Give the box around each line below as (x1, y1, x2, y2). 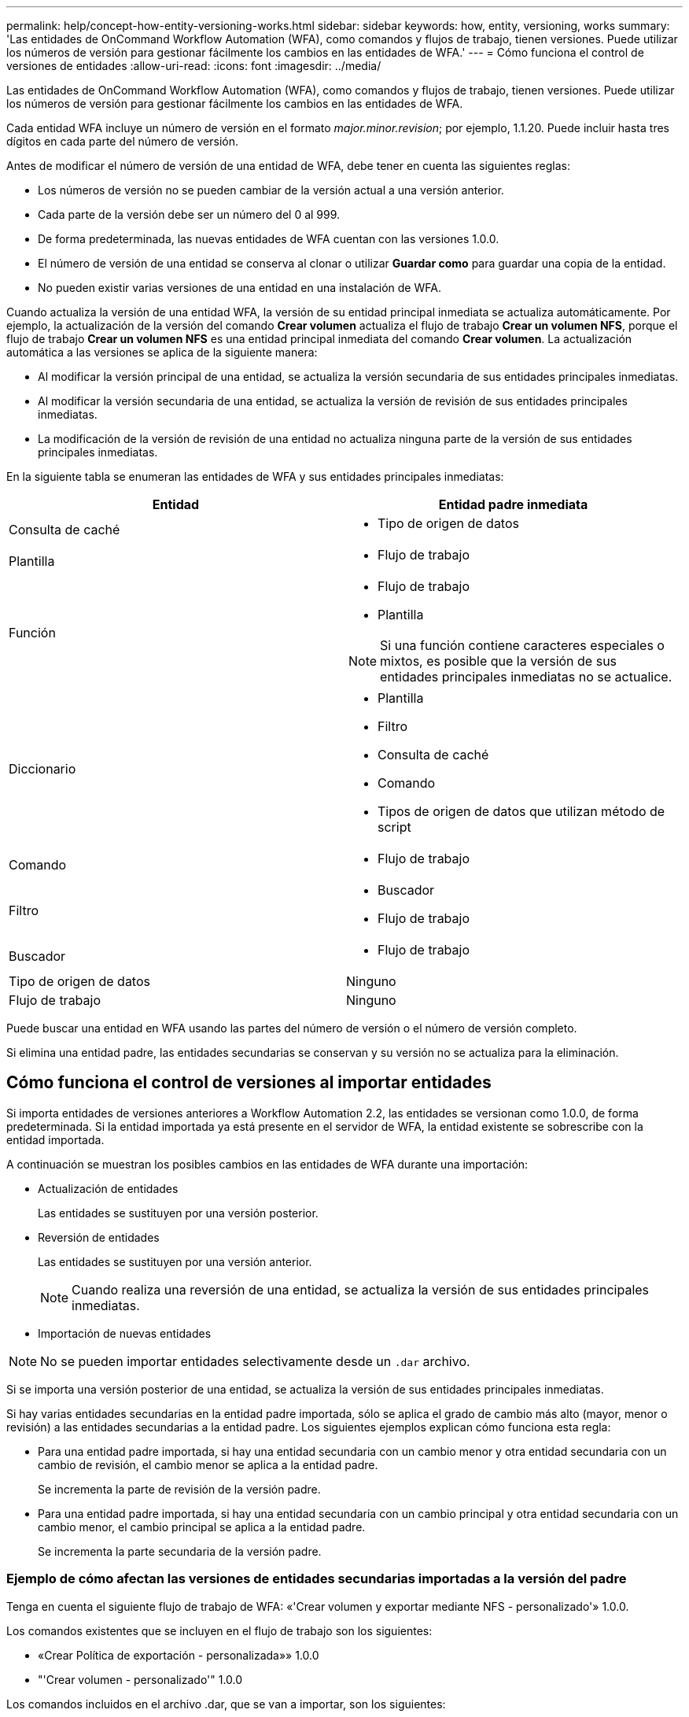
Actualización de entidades (38, 1181, 179, 1195)
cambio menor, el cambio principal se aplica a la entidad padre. (38, 1519, 366, 1534)
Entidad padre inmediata (438, 497, 588, 512)
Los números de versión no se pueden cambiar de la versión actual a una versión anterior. (38, 183, 504, 197)
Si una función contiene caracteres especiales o (380, 637, 665, 653)
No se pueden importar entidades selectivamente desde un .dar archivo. (40, 1353, 470, 1369)
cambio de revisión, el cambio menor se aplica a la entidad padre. (38, 1457, 378, 1471)
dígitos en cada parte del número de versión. (6, 135, 239, 148)
